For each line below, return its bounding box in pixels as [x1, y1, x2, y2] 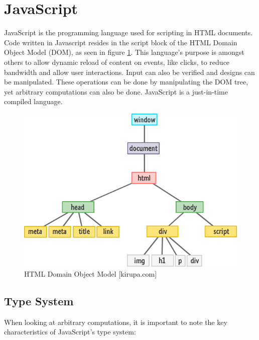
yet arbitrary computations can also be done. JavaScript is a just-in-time [4, 86, 228, 97]
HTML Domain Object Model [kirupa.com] [24, 268, 157, 279]
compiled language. [4, 96, 63, 107]
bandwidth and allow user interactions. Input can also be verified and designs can [4, 66, 255, 77]
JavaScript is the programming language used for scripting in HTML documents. [4, 27, 253, 38]
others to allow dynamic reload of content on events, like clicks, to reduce [4, 56, 230, 67]
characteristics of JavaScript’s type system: [4, 326, 136, 337]
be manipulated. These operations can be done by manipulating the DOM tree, [4, 76, 248, 87]
